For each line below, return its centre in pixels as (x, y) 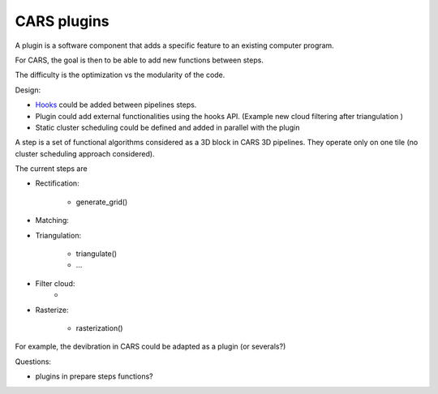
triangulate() (97, 254)
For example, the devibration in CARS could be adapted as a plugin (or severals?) (150, 347)
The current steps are (52, 169)
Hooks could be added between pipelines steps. (116, 105)
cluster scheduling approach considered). (85, 153)
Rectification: (58, 183)
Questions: (33, 362)
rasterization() (99, 328)
